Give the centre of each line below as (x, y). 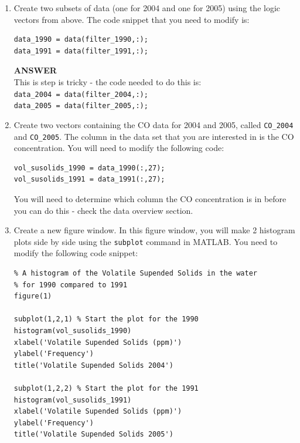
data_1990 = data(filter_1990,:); (81, 40)
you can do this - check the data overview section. (103, 210)
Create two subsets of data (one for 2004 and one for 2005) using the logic (147, 8)
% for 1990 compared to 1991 (71, 285)
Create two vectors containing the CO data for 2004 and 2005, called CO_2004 (154, 124)
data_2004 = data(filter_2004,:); (81, 94)
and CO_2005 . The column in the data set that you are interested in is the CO (154, 136)
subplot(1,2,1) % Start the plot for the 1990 (106, 319)
